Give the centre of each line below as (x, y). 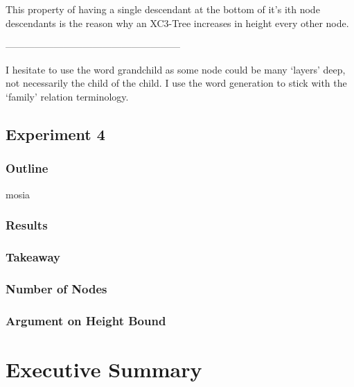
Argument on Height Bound (86, 320)
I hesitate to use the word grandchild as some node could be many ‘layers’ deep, (176, 69)
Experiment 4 (55, 134)
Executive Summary (104, 369)
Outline (27, 168)
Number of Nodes (56, 288)
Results (27, 225)
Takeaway (33, 256)
